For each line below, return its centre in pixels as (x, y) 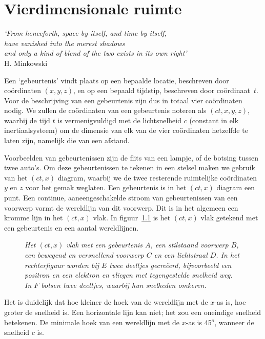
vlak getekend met (229, 218)
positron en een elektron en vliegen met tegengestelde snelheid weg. (129, 275)
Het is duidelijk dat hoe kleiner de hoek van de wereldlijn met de (106, 302)
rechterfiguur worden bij (62, 265)
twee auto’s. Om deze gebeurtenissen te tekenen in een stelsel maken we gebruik (130, 167)
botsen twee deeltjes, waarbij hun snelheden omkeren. (124, 285)
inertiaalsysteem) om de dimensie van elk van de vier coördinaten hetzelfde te (126, 130)
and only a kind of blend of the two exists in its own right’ (96, 53)
